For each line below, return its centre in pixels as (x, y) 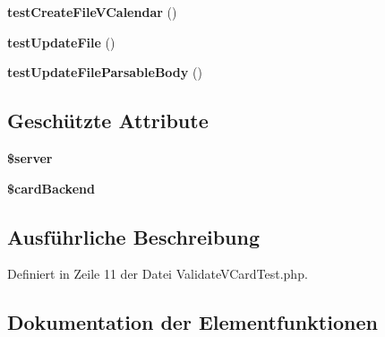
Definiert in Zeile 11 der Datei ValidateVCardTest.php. (158, 274)
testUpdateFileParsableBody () (105, 72)
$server (30, 157)
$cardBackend (51, 188)
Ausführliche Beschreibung (133, 236)
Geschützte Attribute (108, 121)
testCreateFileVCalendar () (92, 12)
